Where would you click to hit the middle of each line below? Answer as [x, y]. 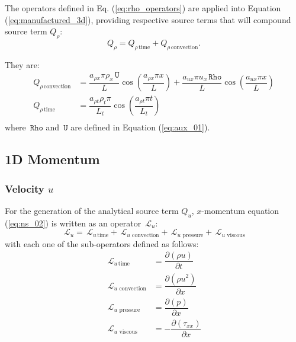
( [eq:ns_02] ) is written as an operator [73, 223]
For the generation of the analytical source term [92, 210]
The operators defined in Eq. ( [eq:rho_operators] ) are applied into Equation [143, 8]
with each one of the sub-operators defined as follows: [102, 243]
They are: [22, 64]
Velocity [25, 188]
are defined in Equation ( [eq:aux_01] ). [140, 127]
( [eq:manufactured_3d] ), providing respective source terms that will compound [148, 19]
